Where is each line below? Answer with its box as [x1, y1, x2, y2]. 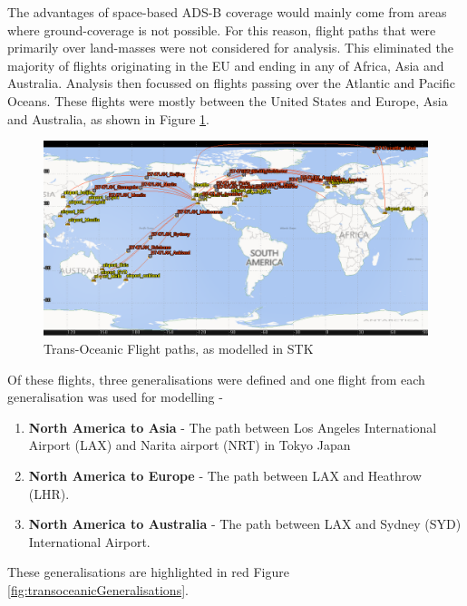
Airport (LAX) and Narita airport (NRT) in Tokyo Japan [28, 435, 351, 454]
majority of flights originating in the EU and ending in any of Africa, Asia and [7, 55, 444, 74]
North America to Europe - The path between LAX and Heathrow [28, 466, 422, 485]
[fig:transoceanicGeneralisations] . [7, 581, 189, 599]
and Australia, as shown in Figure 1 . [7, 109, 209, 128]
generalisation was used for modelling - [7, 387, 223, 406]
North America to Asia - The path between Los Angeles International [28, 417, 437, 436]
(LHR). [28, 484, 70, 503]
